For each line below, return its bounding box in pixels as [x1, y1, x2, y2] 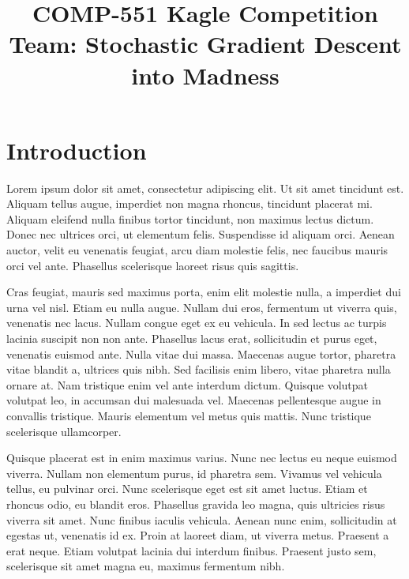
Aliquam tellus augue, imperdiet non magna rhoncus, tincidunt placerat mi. [6, 195, 373, 212]
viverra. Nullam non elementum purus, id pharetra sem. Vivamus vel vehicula [6, 464, 382, 481]
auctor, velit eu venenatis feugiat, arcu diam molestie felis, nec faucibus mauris [6, 242, 388, 258]
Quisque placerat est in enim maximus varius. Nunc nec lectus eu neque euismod [6, 449, 397, 466]
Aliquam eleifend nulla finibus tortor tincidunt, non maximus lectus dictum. [6, 210, 374, 227]
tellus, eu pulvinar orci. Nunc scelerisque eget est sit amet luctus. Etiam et [6, 480, 368, 497]
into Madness [131, 58, 280, 91]
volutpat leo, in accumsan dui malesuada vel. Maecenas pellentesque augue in [6, 392, 381, 408]
